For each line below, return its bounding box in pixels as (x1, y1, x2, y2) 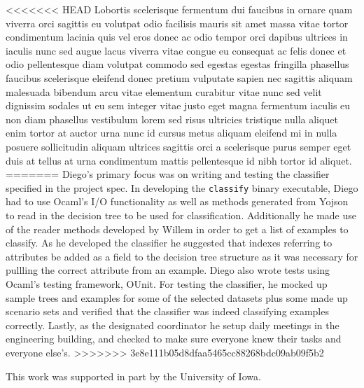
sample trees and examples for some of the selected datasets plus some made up (6, 290, 348, 305)
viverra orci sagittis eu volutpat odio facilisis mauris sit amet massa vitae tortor (6, 15, 349, 30)
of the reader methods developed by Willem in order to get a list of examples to (6, 221, 349, 236)
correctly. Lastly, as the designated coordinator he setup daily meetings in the (6, 317, 339, 332)
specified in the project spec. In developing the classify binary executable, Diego (6, 180, 358, 195)
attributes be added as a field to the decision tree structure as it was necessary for (6, 249, 358, 263)
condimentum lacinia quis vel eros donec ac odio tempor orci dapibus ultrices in (6, 29, 348, 44)
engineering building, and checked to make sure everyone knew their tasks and (6, 331, 342, 346)
